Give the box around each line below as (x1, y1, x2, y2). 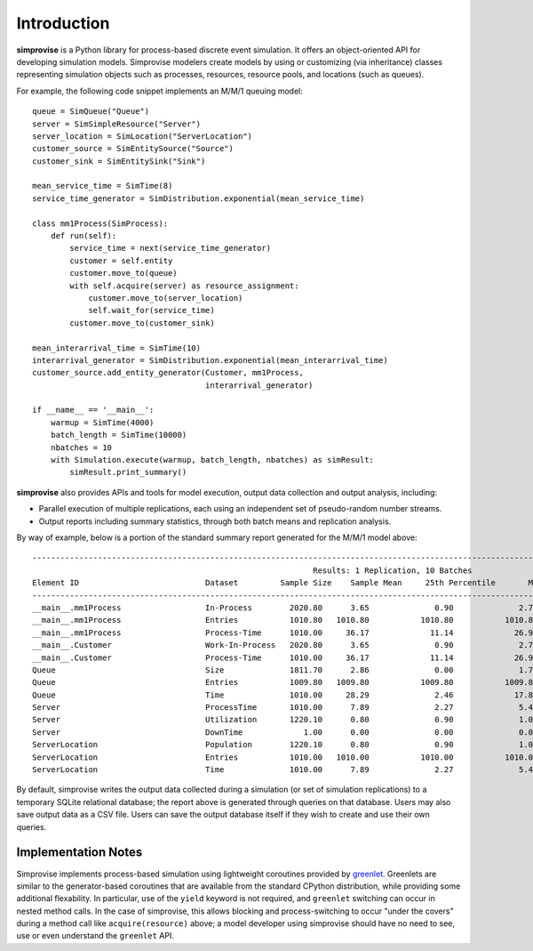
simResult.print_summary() (69, 467, 187, 478)
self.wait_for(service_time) (88, 305, 215, 316)
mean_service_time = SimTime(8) (32, 181, 173, 191)
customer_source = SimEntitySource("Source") (32, 143, 235, 154)
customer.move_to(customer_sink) (69, 318, 215, 328)
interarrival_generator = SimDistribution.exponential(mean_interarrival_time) (32, 355, 388, 365)
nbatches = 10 (50, 442, 113, 453)
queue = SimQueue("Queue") (32, 107, 150, 117)
